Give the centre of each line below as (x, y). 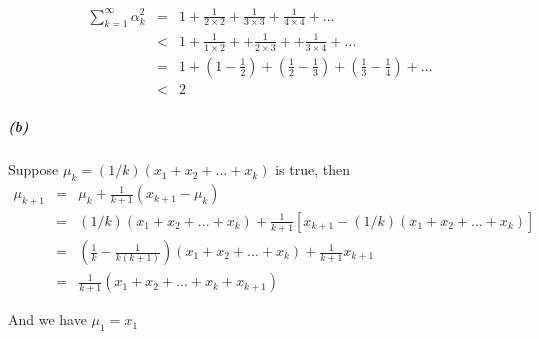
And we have (47, 319)
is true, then (313, 169)
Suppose (33, 169)
